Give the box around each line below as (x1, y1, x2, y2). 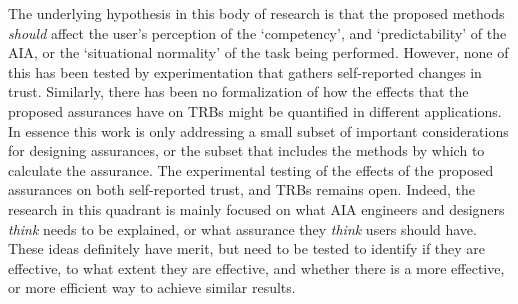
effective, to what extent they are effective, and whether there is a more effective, (8, 257, 505, 278)
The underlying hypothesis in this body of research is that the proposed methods (8, 3, 505, 23)
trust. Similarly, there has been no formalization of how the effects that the (8, 81, 469, 102)
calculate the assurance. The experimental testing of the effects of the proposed (8, 159, 494, 180)
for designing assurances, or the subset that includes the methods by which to (8, 140, 485, 161)
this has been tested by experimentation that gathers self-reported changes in (8, 61, 482, 82)
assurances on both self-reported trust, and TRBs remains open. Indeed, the (8, 179, 476, 200)
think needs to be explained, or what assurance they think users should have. (8, 218, 477, 239)
